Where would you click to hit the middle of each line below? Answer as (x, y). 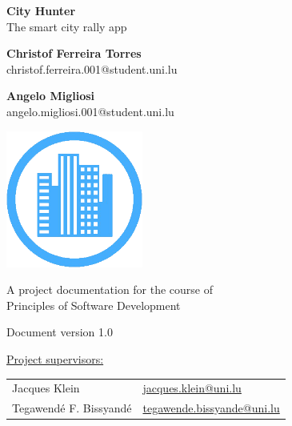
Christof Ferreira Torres (74, 53)
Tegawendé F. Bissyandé (72, 408)
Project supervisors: (55, 359)
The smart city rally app (67, 26)
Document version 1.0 (60, 332)
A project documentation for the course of (110, 289)
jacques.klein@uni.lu (192, 388)
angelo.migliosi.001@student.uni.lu (90, 111)
